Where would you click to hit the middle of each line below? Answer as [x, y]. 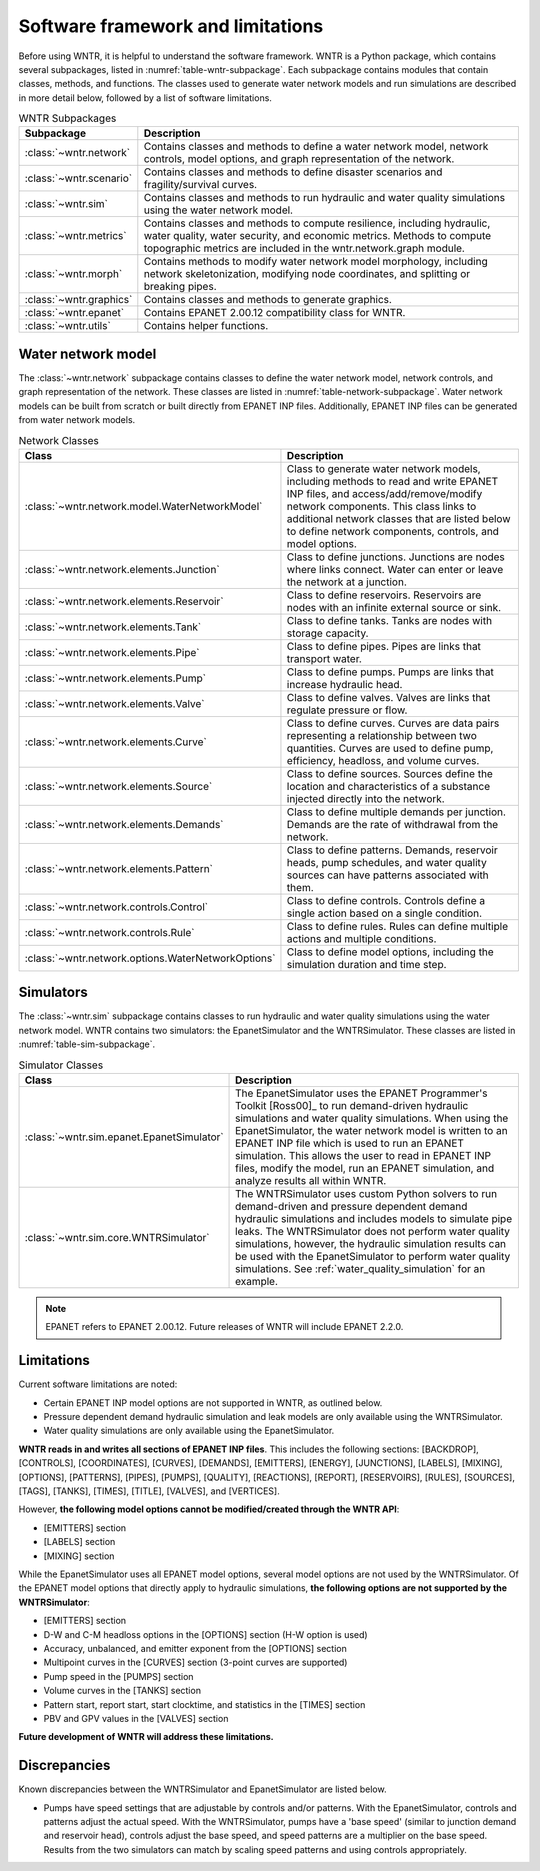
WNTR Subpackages [67, 118]
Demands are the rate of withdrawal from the [392, 824]
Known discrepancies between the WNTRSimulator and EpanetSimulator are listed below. [202, 1789]
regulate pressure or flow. [347, 710]
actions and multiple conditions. [361, 938]
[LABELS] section [79, 1542]
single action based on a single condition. [384, 913]
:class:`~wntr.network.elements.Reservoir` [124, 601]
